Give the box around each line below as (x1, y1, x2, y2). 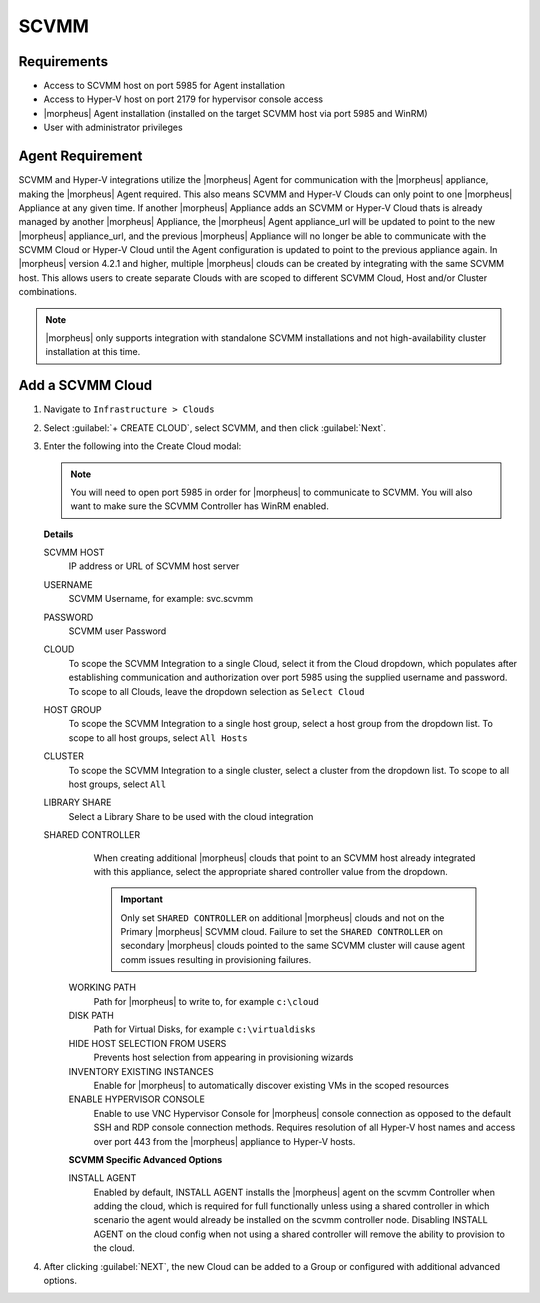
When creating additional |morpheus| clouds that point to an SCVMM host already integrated (93, 851, 476, 864)
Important (120, 893, 164, 905)
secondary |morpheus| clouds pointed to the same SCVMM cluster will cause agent (120, 940, 465, 952)
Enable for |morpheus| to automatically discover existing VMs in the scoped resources (93, 1079, 450, 1091)
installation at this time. (45, 346, 141, 358)
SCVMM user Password (68, 625, 167, 637)
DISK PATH (68, 1010, 115, 1022)
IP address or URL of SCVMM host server (68, 560, 240, 572)
